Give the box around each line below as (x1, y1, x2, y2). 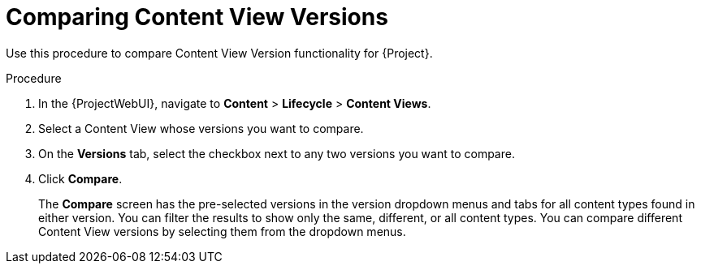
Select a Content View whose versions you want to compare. (38, 121, 364, 135)
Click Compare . (38, 171, 123, 186)
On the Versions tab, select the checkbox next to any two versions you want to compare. (38, 146, 515, 161)
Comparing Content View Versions (6, 3, 388, 31)
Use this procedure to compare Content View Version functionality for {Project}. (6, 45, 433, 60)
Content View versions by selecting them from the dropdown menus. (38, 224, 406, 238)
